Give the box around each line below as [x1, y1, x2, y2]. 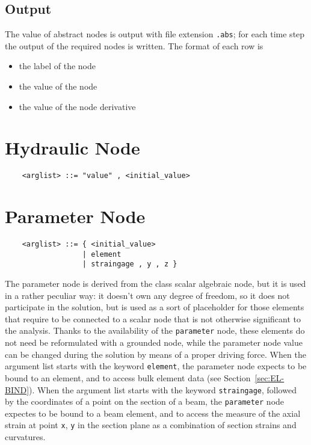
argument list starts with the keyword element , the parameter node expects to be [5, 360, 307, 372]
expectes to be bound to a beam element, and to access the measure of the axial [5, 407, 301, 419]
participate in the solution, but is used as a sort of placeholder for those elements [5, 301, 304, 313]
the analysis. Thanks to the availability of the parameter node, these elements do [5, 324, 305, 337]
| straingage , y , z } [82, 260, 177, 269]
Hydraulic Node [5, 135, 140, 160]
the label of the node [19, 60, 96, 72]
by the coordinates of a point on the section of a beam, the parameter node [5, 395, 285, 408]
